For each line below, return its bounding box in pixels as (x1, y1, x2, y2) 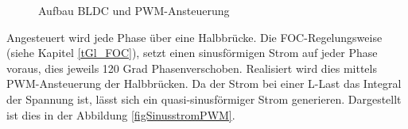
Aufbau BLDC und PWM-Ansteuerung (38, 2, 230, 18)
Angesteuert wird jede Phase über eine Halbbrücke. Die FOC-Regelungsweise (6, 28, 383, 45)
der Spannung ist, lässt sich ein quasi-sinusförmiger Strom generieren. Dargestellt (6, 90, 402, 107)
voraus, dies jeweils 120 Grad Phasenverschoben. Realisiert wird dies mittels (6, 59, 377, 76)
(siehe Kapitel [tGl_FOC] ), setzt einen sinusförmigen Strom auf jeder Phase (6, 44, 378, 61)
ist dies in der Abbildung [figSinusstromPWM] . (6, 106, 235, 123)
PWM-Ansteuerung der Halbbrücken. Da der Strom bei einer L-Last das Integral (6, 75, 402, 92)
